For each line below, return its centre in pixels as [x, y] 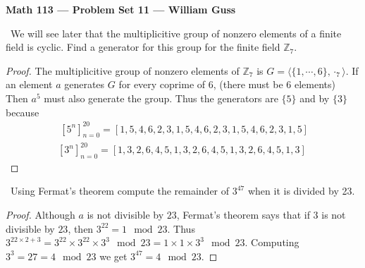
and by [315, 98]
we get [113, 256]
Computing [275, 242]
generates [85, 84]
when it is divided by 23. [301, 191]
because [23, 112]
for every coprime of [162, 84]
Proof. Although [41, 214]
